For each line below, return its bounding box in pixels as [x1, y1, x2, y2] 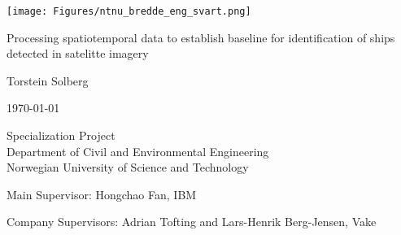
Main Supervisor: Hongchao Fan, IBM [7, 185, 197, 202]
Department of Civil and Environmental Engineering [7, 142, 269, 159]
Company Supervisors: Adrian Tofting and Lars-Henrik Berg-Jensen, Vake [7, 213, 377, 230]
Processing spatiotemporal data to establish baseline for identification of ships [7, 28, 395, 46]
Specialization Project [7, 127, 116, 144]
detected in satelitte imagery [7, 45, 149, 62]
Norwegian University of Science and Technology [7, 159, 249, 176]
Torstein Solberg [7, 72, 89, 89]
